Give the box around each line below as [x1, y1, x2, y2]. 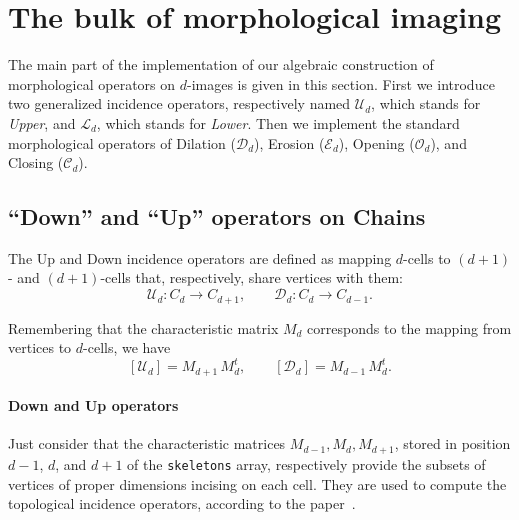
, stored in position [394, 433, 511, 454]
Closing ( [8, 152, 64, 173]
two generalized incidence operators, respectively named [8, 93, 351, 114]
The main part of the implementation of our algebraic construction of [8, 54, 434, 75]
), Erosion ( [254, 132, 325, 153]
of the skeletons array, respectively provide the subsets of [127, 453, 486, 474]
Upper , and [8, 112, 76, 133]
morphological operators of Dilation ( [8, 132, 236, 153]
